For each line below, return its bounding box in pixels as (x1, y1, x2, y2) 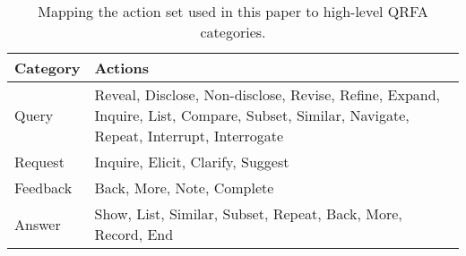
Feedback (14, 177, 73, 198)
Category (14, 57, 81, 78)
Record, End (94, 224, 174, 244)
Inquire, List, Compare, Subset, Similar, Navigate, (94, 105, 410, 125)
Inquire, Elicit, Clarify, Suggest (94, 151, 289, 172)
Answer (14, 213, 61, 235)
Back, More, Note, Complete (94, 177, 274, 198)
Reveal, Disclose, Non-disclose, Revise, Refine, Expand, (94, 84, 441, 105)
